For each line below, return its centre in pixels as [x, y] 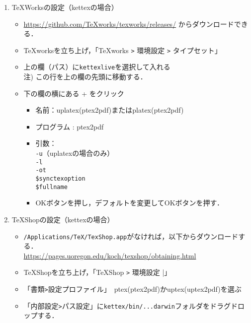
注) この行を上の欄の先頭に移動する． [85, 77]
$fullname [51, 187]
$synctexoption [60, 179]
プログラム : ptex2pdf [70, 126]
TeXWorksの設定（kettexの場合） [65, 7]
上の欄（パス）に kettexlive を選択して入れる [97, 67]
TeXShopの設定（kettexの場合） [63, 219]
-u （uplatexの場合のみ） [75, 153]
